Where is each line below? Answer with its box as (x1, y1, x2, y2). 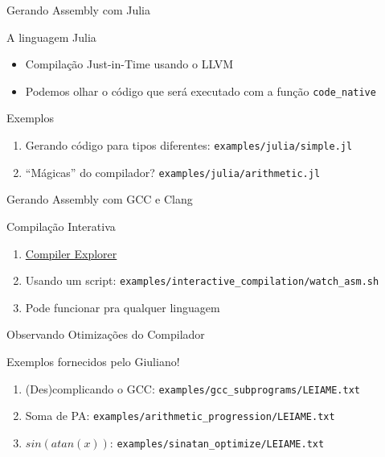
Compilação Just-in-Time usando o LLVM (25, 56, 233, 72)
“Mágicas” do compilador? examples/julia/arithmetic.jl (25, 163, 321, 180)
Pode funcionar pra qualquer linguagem (25, 298, 220, 315)
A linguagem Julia (6, 28, 96, 45)
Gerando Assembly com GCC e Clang (6, 191, 193, 208)
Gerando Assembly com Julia (6, 2, 150, 18)
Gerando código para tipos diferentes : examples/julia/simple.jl (25, 137, 353, 154)
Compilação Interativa (6, 217, 116, 234)
